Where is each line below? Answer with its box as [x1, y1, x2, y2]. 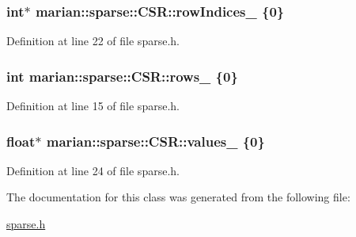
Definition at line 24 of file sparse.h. [6, 162, 180, 178]
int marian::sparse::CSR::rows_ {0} [6, 66, 238, 86]
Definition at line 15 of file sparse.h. [6, 97, 180, 114]
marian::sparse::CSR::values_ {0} [46, 131, 265, 151]
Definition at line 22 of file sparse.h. [6, 32, 180, 49]
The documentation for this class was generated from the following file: [6, 189, 350, 205]
